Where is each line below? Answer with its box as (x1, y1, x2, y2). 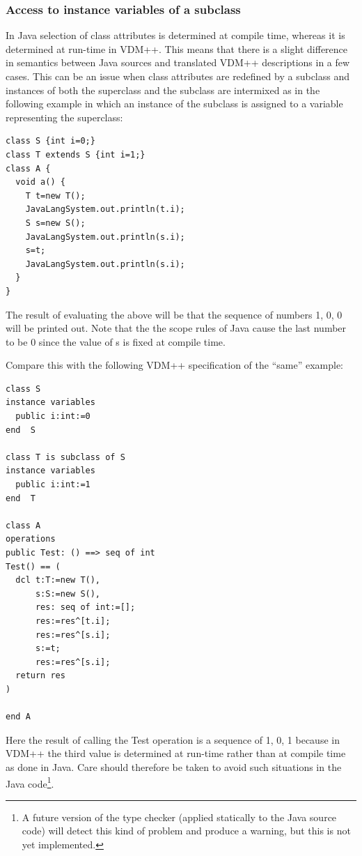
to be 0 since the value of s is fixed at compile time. (6, 334, 226, 349)
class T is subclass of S (6, 452, 125, 462)
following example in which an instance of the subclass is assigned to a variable (6, 96, 343, 111)
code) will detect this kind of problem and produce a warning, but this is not (22, 823, 351, 838)
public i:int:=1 (15, 480, 90, 490)
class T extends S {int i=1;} (6, 149, 145, 160)
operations (6, 534, 56, 544)
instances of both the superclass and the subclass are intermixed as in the (6, 82, 320, 97)
